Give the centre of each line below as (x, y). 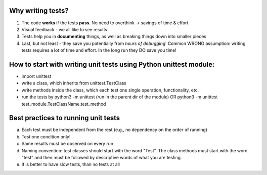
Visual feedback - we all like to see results (64, 29)
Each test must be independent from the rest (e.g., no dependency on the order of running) (114, 130)
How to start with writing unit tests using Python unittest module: (112, 64)
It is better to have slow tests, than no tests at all (71, 164)
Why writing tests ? (39, 11)
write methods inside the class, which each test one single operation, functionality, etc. (110, 90)
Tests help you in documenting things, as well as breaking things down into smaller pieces (114, 37)
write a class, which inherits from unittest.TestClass (74, 83)
